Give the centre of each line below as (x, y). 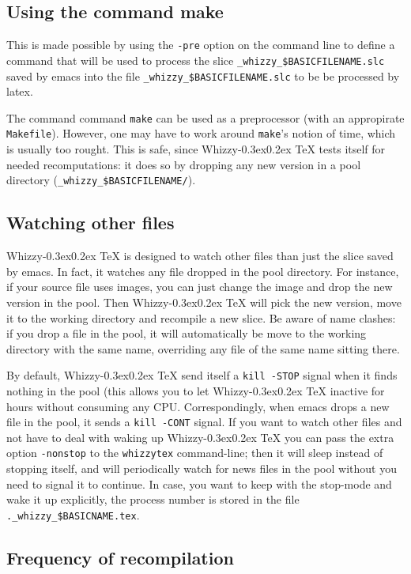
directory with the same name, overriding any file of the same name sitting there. (203, 348)
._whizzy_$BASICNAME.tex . (73, 514)
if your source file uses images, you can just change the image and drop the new (200, 287)
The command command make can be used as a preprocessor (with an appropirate (205, 117)
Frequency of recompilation (120, 557)
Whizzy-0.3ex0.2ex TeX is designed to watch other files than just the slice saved (200, 256)
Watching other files (90, 223)
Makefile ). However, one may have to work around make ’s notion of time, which (201, 133)
